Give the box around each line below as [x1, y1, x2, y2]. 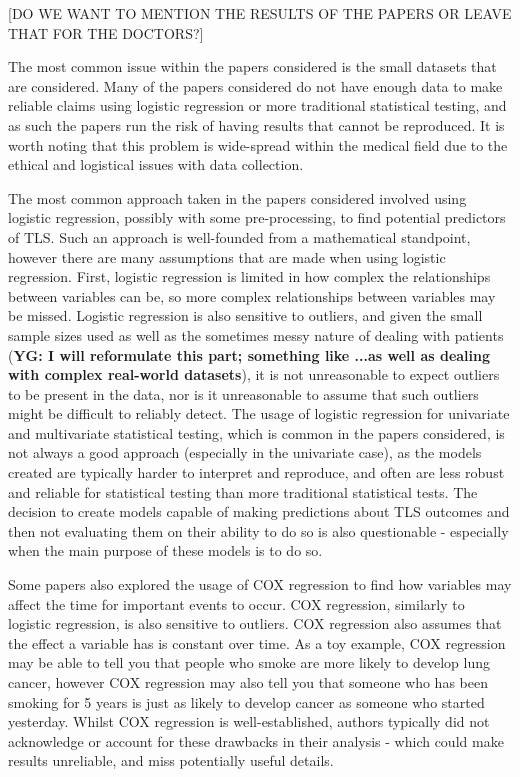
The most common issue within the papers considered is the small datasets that [8, 56, 497, 77]
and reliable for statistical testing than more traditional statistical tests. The [8, 481, 478, 502]
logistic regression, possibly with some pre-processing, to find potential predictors [8, 207, 506, 228]
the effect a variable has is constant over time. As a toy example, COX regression [8, 632, 506, 653]
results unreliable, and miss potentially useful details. [8, 750, 334, 771]
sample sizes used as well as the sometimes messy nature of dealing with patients [8, 324, 504, 345]
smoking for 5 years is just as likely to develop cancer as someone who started [8, 691, 485, 712]
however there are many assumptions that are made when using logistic [8, 246, 446, 267]
